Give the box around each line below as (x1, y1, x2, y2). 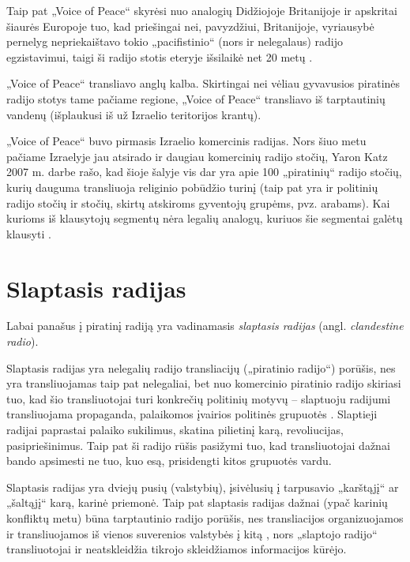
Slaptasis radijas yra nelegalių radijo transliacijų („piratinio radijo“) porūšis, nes (6, 359, 396, 376)
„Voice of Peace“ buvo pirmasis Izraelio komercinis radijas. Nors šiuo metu (6, 133, 367, 149)
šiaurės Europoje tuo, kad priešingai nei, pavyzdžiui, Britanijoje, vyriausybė (6, 17, 374, 34)
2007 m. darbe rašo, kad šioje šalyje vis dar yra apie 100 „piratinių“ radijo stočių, (6, 163, 402, 180)
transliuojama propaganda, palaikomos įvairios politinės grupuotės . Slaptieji (6, 406, 378, 422)
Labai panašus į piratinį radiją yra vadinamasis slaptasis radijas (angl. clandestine (6, 317, 404, 334)
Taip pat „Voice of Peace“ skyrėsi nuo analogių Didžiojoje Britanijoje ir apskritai (6, 2, 397, 18)
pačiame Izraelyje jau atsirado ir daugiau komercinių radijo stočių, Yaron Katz (6, 148, 388, 164)
